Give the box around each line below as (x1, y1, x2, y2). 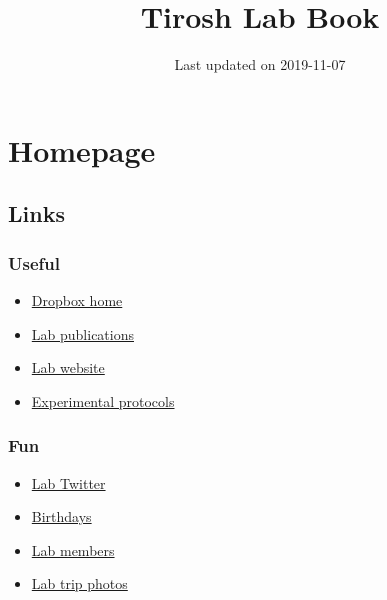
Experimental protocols (31, 390, 175, 411)
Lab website (31, 357, 105, 378)
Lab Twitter (31, 472, 106, 493)
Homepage (8, 129, 156, 170)
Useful (8, 250, 60, 275)
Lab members (31, 539, 115, 560)
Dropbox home (31, 289, 123, 310)
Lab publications (31, 323, 134, 344)
